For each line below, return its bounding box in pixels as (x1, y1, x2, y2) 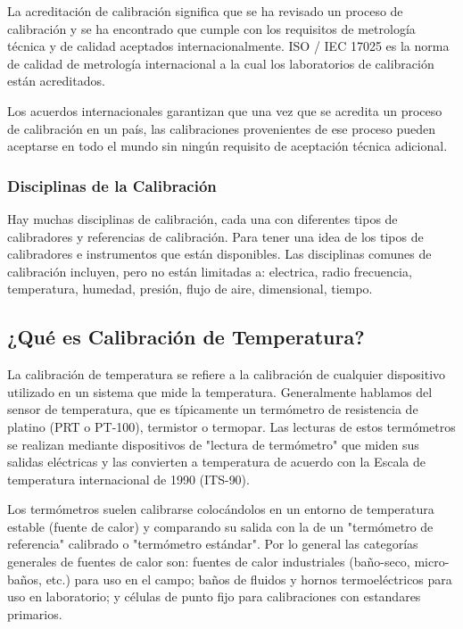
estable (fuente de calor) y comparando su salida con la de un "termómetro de (7, 517, 434, 535)
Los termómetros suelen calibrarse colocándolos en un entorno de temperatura (7, 500, 434, 518)
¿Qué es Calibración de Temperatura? (7, 323, 365, 351)
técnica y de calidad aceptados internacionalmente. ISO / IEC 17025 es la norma (7, 37, 450, 55)
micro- (414, 552, 450, 571)
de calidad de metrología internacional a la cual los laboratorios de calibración (7, 54, 434, 72)
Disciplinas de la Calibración (7, 174, 217, 196)
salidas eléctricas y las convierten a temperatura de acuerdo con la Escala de (7, 452, 426, 471)
